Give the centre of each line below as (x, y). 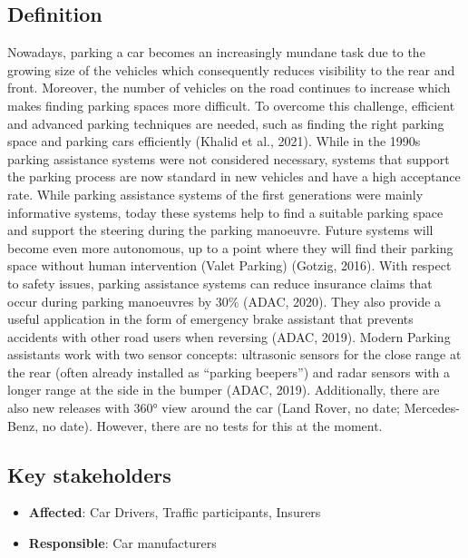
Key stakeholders (89, 474)
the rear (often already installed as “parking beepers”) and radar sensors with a (229, 372)
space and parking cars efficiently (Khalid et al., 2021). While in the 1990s (214, 141)
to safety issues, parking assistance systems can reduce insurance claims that (220, 283)
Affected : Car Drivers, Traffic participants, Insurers (175, 512)
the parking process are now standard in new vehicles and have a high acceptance (234, 176)
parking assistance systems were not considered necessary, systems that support (229, 158)
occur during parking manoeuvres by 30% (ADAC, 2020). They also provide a (224, 301)
